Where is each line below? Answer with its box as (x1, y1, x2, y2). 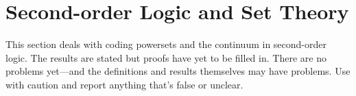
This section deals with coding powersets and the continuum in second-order (5, 37, 327, 51)
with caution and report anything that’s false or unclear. (5, 77, 244, 91)
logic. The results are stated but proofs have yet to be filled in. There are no (5, 50, 327, 64)
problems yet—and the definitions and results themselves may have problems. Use (5, 64, 351, 78)
